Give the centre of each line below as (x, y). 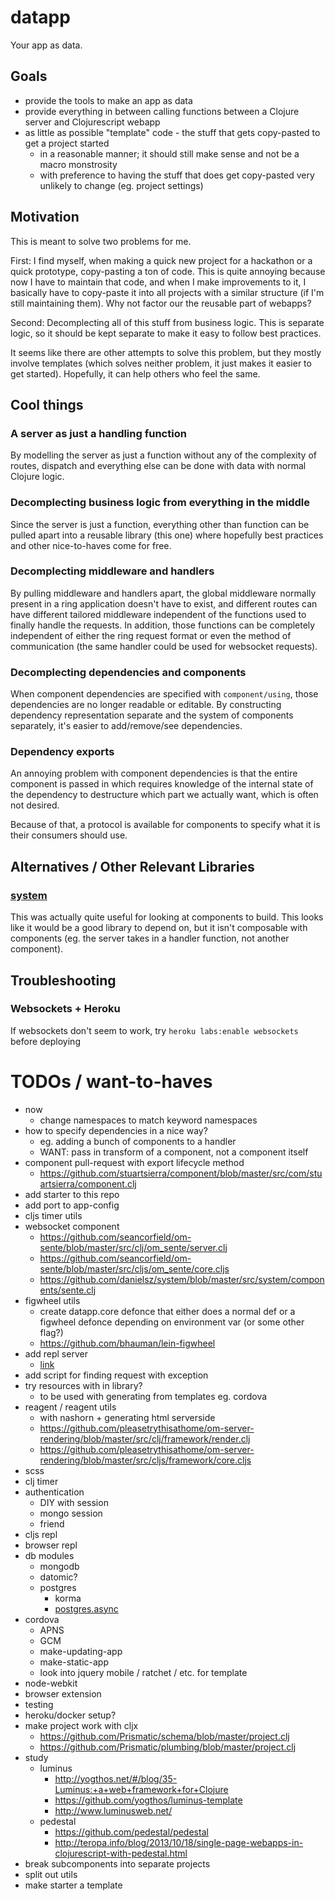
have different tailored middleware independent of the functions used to (158, 614)
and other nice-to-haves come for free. (91, 545)
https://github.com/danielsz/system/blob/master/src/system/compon (182, 1279)
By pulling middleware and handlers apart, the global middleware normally (163, 593)
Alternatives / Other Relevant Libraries (132, 866)
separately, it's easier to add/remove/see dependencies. (126, 726)
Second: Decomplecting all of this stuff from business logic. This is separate (167, 322)
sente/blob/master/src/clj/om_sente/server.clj (133, 1247)
